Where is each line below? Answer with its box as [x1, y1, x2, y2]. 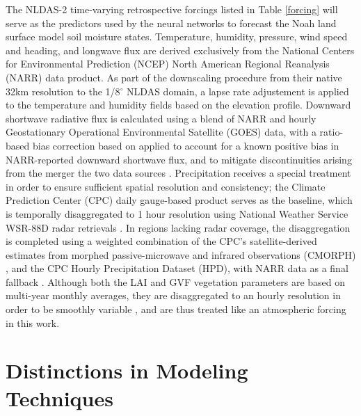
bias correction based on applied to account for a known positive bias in [32, 138, 339, 152]
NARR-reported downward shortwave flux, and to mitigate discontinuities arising [6, 152, 352, 166]
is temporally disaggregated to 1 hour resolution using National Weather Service [6, 206, 348, 221]
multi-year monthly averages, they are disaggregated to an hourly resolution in [6, 288, 341, 303]
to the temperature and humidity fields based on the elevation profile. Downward [6, 97, 351, 112]
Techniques [6, 383, 113, 412]
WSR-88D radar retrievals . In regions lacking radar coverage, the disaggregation [6, 220, 351, 234]
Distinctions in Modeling [6, 356, 248, 385]
